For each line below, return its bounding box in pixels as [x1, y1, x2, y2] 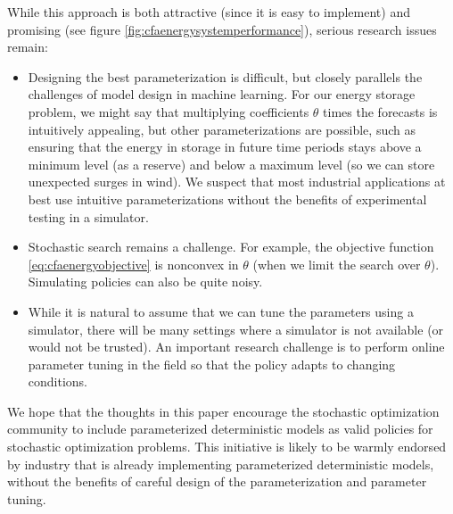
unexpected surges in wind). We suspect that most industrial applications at [28, 172, 446, 191]
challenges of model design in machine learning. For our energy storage [28, 85, 416, 104]
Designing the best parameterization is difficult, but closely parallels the [28, 67, 423, 86]
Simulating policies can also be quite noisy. [28, 272, 263, 291]
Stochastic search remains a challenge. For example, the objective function [28, 237, 434, 256]
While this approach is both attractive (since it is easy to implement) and [7, 3, 410, 21]
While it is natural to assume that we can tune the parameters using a [28, 302, 414, 320]
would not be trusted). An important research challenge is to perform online [28, 337, 445, 356]
